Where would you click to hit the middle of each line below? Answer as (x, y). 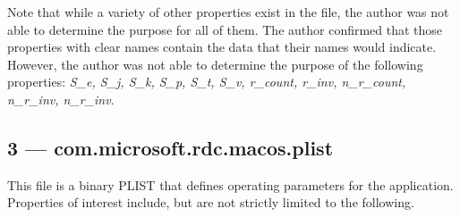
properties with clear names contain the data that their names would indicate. (222, 47)
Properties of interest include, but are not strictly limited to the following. (211, 202)
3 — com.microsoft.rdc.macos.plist (170, 147)
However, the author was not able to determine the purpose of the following (215, 64)
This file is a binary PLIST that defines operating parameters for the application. (230, 184)
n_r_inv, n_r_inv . (61, 99)
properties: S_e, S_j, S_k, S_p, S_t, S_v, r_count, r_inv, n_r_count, (207, 82)
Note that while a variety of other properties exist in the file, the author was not (228, 12)
